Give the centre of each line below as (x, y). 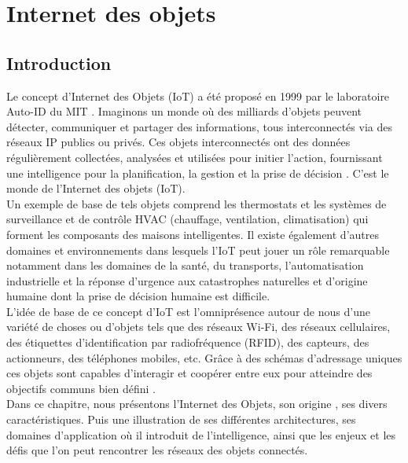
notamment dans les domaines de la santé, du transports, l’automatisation (185, 265)
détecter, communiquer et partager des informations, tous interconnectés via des (199, 126)
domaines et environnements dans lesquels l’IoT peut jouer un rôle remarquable (198, 250)
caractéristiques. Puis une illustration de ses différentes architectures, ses (181, 419)
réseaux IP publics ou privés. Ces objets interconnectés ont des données (178, 142)
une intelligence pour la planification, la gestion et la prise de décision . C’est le (198, 173)
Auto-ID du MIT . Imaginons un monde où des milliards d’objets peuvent (184, 111)
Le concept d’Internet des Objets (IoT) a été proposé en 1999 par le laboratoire (198, 96)
